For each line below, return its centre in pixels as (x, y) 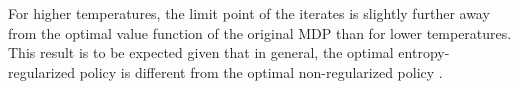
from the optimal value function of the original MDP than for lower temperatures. (260, 32)
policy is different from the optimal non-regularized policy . (261, 71)
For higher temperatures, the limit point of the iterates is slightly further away (249, 13)
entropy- (424, 52)
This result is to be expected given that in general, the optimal (201, 52)
